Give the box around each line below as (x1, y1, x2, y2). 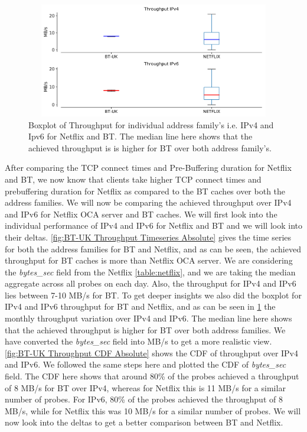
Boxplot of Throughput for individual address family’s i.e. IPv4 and (28, 118, 274, 131)
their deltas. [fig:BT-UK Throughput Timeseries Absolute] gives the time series (5, 230, 292, 243)
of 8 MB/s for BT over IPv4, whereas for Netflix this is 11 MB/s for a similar (5, 381, 286, 394)
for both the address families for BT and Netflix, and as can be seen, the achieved (5, 242, 301, 255)
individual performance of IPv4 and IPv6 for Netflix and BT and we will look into (5, 219, 302, 232)
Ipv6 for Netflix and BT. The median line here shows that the (28, 130, 253, 142)
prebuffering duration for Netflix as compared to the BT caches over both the (5, 184, 286, 197)
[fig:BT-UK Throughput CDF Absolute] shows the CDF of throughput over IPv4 (5, 346, 299, 359)
